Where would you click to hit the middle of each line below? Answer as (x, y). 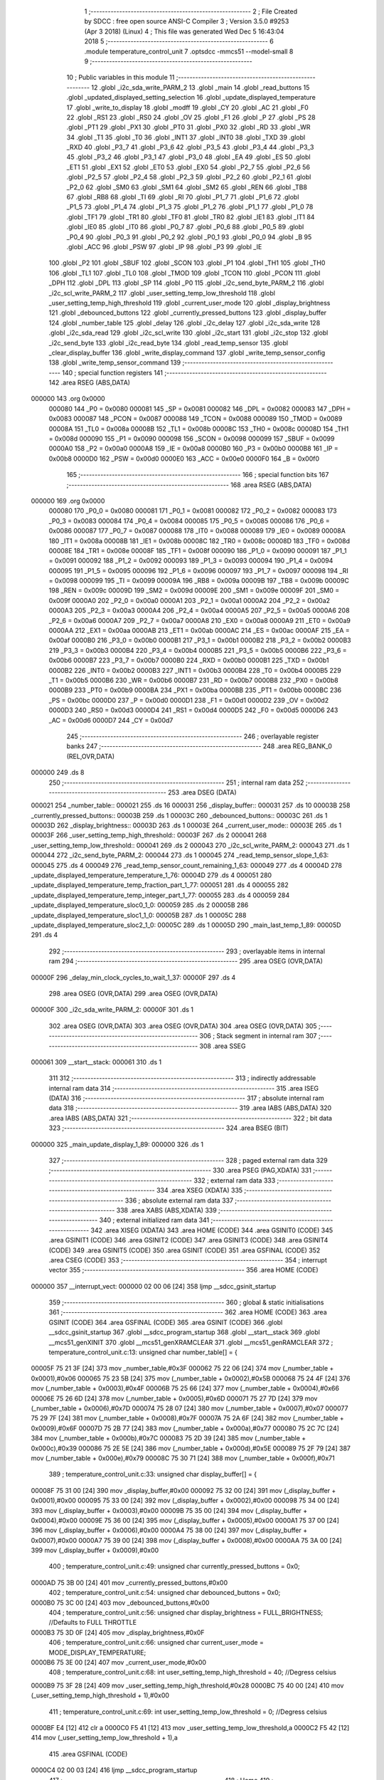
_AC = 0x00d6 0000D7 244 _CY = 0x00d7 (111, 720)
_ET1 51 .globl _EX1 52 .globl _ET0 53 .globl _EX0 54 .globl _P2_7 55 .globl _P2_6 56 (188, 167)
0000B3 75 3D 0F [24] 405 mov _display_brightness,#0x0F (118, 1632)
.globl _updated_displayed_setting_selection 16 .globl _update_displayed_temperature (191, 98)
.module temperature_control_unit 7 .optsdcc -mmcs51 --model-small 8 (189, 51)
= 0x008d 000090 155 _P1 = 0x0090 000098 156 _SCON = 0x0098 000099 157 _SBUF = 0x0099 (192, 439)
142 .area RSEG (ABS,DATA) (90, 383)
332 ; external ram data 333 (234, 1180)
